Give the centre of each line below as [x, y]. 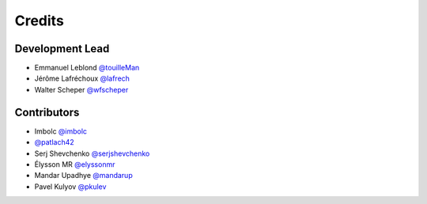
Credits [40, 21]
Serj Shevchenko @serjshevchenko [92, 153]
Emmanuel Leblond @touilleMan [87, 68]
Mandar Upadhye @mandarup [84, 176]
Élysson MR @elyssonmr [75, 164]
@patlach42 [54, 142]
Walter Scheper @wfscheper [81, 89]
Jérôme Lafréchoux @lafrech [82, 78]
